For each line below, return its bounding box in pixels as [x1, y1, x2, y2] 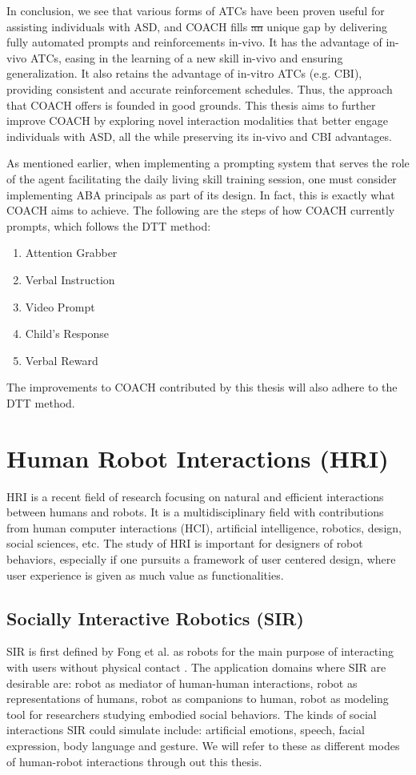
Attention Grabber [25, 244, 118, 261]
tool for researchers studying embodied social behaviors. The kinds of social [6, 705, 377, 722]
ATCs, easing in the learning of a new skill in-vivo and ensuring [30, 49, 343, 66]
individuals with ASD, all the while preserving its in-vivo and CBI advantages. [6, 127, 392, 144]
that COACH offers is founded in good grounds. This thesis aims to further [6, 96, 376, 113]
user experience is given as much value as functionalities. [6, 566, 284, 583]
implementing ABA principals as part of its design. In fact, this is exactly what [6, 186, 395, 203]
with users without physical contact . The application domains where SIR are [6, 658, 386, 675]
